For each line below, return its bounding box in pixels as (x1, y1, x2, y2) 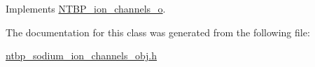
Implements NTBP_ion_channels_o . (6, 1, 166, 15)
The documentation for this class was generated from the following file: (6, 24, 310, 39)
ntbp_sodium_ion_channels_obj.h (6, 48, 157, 63)
